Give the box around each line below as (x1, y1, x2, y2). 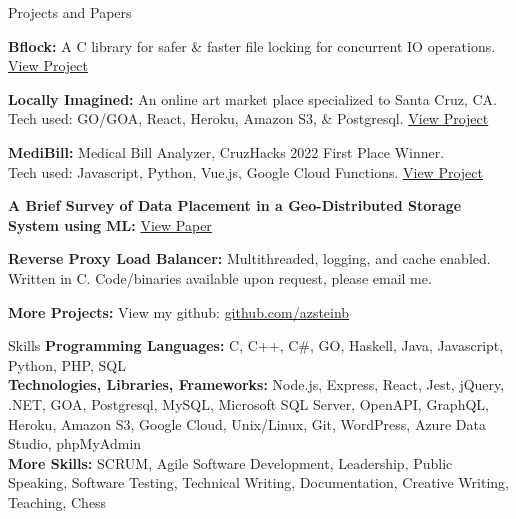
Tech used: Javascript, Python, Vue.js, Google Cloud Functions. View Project (8, 161, 483, 182)
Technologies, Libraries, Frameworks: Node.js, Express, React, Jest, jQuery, (8, 374, 505, 395)
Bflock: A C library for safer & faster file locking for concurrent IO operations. (8, 35, 496, 56)
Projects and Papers (8, 2, 132, 22)
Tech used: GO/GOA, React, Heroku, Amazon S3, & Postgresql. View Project (8, 108, 489, 129)
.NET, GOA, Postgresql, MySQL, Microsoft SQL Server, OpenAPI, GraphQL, (8, 393, 489, 414)
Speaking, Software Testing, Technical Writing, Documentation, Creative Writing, (8, 472, 509, 493)
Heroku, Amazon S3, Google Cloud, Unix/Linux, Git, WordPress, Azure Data (8, 413, 486, 434)
